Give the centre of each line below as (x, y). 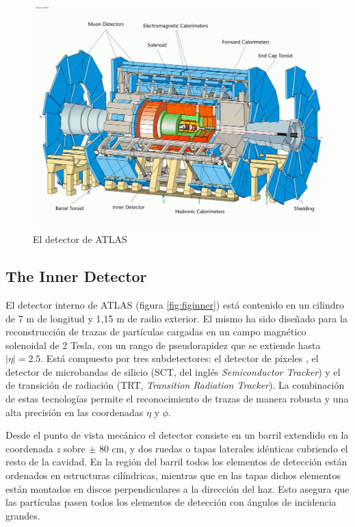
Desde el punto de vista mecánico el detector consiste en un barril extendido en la (177, 435)
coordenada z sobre (45, 448)
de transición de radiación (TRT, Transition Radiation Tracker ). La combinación (175, 385)
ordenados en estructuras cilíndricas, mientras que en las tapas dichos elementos (173, 475)
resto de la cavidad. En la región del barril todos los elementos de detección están (176, 462)
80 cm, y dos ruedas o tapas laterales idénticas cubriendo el (223, 448)
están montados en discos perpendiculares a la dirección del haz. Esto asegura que (177, 488)
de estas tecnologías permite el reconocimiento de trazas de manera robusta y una (177, 399)
